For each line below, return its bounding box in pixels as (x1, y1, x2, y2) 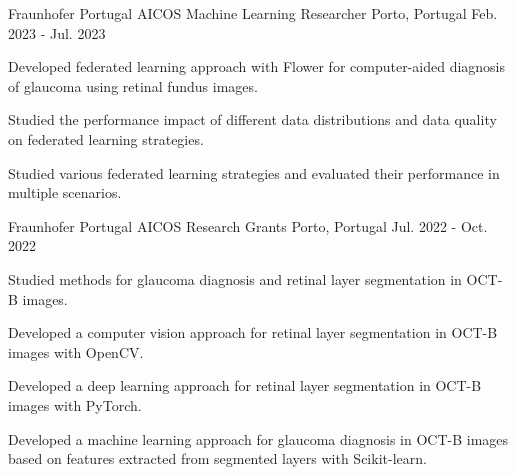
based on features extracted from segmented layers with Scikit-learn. (8, 448, 427, 469)
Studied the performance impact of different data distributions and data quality (8, 109, 497, 130)
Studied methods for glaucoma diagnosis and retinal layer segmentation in (8, 268, 462, 289)
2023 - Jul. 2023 (8, 22, 106, 43)
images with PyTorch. (8, 394, 142, 415)
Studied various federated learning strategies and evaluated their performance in (8, 162, 500, 183)
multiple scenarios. (8, 182, 122, 203)
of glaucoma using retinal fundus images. (8, 75, 258, 96)
